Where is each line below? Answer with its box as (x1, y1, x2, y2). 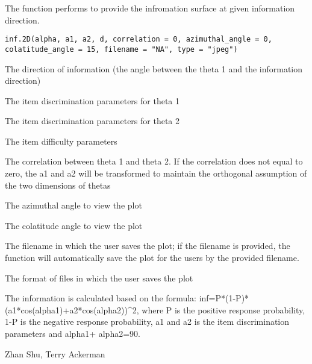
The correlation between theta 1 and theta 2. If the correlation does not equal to (5, 155, 303, 168)
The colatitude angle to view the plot (5, 219, 143, 231)
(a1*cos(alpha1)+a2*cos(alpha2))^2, (5, 303, 139, 316)
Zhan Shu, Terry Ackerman (5, 347, 105, 360)
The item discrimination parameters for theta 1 (5, 94, 180, 107)
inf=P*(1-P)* (199, 292, 249, 304)
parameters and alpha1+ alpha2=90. (5, 327, 140, 339)
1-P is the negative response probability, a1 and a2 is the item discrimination (5, 315, 290, 328)
